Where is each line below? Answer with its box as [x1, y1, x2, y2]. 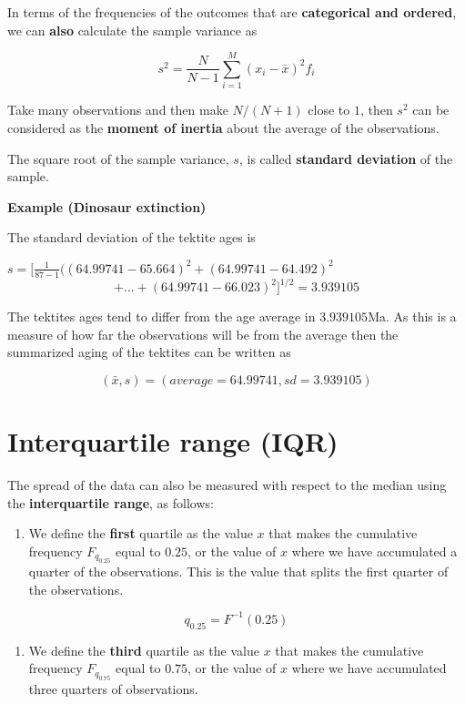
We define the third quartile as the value [28, 640, 259, 659]
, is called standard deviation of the [238, 148, 453, 168]
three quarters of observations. [28, 678, 198, 698]
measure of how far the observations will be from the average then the [7, 324, 399, 343]
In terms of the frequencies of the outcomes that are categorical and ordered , [7, 3, 457, 21]
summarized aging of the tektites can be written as [7, 342, 291, 362]
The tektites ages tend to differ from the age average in [7, 307, 316, 326]
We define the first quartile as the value [28, 524, 253, 543]
